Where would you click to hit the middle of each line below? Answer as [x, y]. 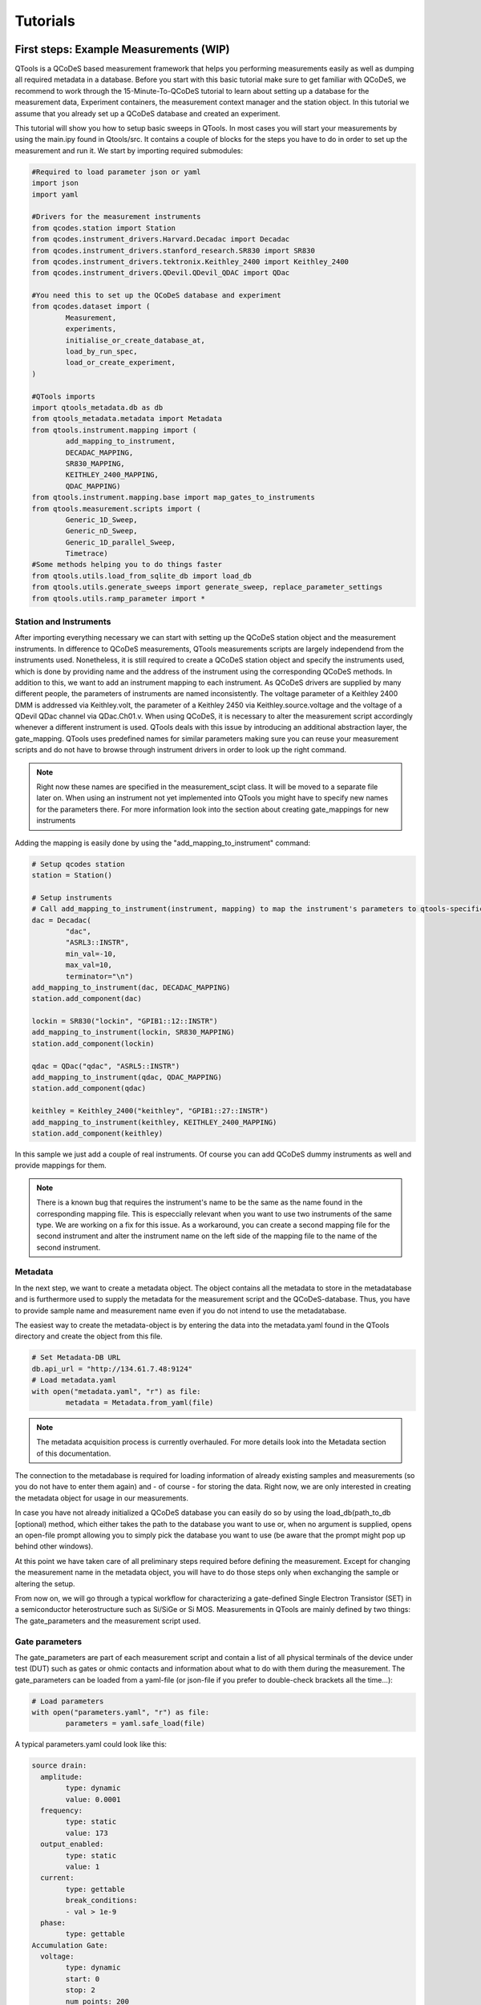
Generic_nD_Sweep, [101, 531]
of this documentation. [74, 1453]
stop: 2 [81, 1990]
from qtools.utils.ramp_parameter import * [119, 598]
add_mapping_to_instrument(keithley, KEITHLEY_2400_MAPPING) [154, 1122]
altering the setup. [45, 1583]
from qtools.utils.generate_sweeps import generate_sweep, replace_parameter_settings [207, 587]
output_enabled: [72, 1844]
